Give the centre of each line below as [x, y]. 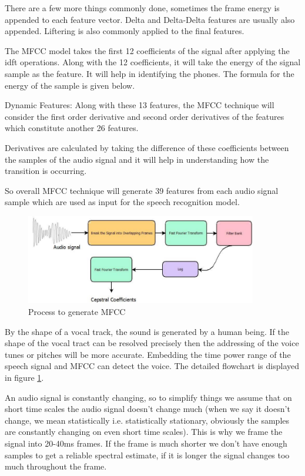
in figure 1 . [24, 377]
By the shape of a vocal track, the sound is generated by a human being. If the [147, 331]
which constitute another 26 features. [72, 128]
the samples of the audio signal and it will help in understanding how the [137, 159]
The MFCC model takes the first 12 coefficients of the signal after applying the [147, 50]
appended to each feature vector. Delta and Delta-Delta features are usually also [150, 19]
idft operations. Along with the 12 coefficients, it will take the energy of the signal [153, 62]
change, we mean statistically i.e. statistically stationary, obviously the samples [147, 420]
